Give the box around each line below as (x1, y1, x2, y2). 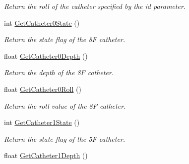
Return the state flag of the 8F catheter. (4, 34, 126, 44)
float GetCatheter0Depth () (4, 50, 88, 61)
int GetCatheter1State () (4, 117, 80, 127)
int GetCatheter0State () (4, 17, 80, 28)
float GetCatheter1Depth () (4, 150, 88, 161)
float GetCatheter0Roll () (4, 83, 81, 94)
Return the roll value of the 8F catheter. (4, 100, 126, 111)
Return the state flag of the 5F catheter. (4, 133, 126, 144)
